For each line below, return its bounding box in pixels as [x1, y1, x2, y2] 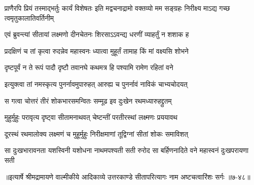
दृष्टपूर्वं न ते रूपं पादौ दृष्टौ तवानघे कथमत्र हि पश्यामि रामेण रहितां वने [4, 62, 174, 73]
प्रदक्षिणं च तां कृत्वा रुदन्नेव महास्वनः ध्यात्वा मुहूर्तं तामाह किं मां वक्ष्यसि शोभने [4, 45, 189, 56]
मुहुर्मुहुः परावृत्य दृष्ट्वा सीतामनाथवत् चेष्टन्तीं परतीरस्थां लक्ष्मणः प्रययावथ [4, 112, 178, 122]
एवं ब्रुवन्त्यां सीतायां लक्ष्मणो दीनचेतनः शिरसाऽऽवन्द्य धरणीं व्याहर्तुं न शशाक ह [4, 29, 189, 39]
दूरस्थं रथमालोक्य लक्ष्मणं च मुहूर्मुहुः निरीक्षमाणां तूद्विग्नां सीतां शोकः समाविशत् [4, 128, 188, 139]
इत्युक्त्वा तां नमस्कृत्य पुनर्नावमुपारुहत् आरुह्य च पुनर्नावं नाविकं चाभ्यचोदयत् [4, 78, 188, 89]
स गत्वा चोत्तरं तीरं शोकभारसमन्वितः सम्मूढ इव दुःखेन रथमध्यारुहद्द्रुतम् [4, 95, 172, 106]
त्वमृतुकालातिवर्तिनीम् [4, 12, 54, 23]
